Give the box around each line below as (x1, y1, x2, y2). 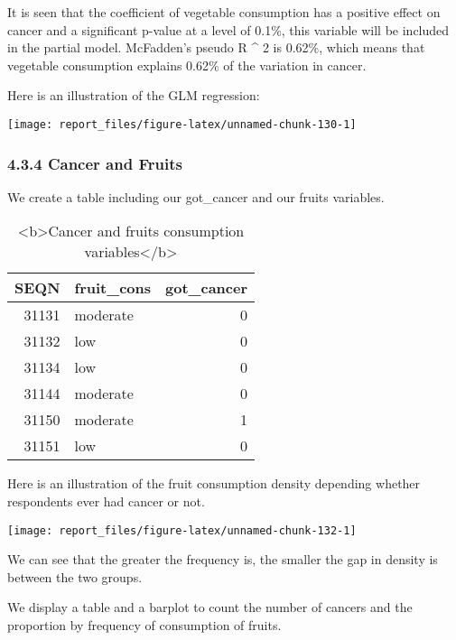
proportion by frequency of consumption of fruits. (7, 616, 282, 635)
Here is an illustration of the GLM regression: (7, 86, 260, 105)
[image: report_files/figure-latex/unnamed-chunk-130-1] (7, 117, 357, 131)
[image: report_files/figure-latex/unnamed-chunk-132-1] (7, 524, 357, 537)
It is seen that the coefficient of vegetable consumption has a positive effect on (7, 3, 441, 21)
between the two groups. (7, 567, 143, 586)
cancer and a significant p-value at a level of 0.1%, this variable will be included (7, 20, 450, 39)
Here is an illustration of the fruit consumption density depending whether (7, 474, 421, 493)
